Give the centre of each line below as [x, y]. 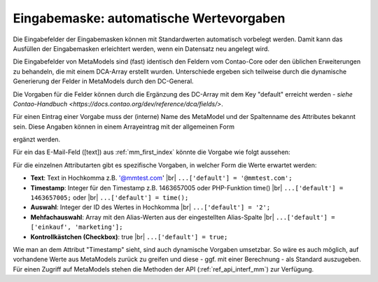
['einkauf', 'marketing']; [77, 227]
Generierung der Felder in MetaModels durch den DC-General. [103, 81]
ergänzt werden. [37, 139]
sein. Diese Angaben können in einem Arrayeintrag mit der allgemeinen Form [124, 127]
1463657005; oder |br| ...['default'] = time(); [110, 198]
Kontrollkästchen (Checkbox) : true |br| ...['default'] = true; [129, 237]
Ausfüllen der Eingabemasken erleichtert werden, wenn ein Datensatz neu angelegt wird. [141, 48]
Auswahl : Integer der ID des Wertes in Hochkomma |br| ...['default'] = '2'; [150, 207]
